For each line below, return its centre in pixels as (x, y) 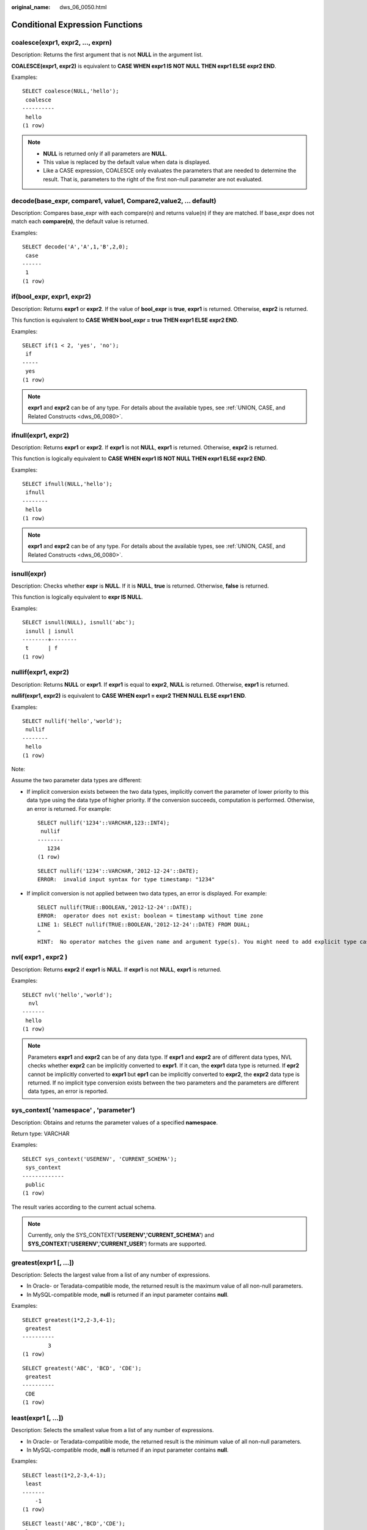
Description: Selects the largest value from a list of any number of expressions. (111, 1275)
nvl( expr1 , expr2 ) (39, 957)
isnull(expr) (29, 573)
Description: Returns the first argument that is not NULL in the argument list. (107, 54)
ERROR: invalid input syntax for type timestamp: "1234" (126, 879)
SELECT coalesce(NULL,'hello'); (71, 91)
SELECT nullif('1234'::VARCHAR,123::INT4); (104, 823)
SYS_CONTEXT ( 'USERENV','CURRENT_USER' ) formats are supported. (117, 1244)
